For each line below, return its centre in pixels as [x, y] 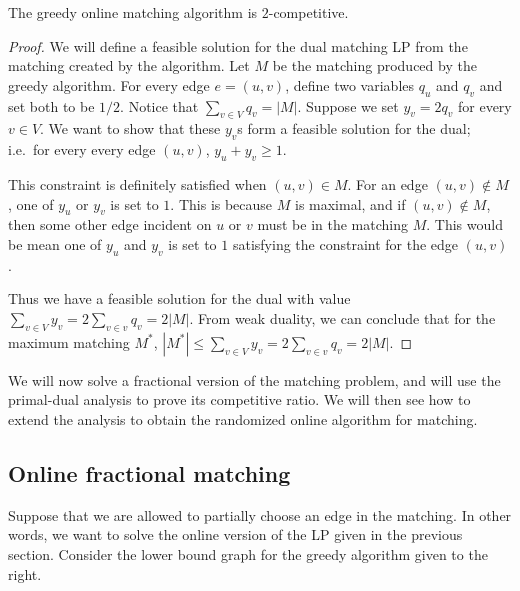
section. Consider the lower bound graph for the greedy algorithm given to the [248, 553]
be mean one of [55, 243]
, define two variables [349, 84]
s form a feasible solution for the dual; [354, 128]
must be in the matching [333, 224]
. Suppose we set [348, 105]
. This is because [221, 203]
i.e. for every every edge [82, 149]
